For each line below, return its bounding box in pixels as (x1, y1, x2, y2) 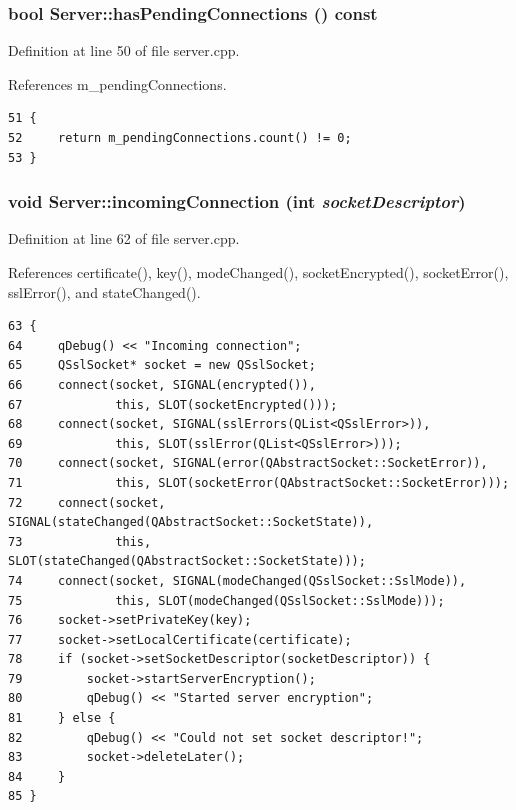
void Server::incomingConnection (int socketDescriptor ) (8, 189, 466, 214)
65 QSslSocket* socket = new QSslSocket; (8, 358, 316, 373)
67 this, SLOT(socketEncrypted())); (8, 397, 338, 412)
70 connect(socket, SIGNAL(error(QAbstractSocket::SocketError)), (8, 456, 488, 471)
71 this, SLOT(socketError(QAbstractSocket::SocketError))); (8, 475, 510, 490)
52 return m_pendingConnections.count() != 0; (8, 131, 352, 145)
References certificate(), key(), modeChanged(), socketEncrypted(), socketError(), (8, 262, 509, 282)
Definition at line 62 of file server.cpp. (8, 228, 240, 249)
